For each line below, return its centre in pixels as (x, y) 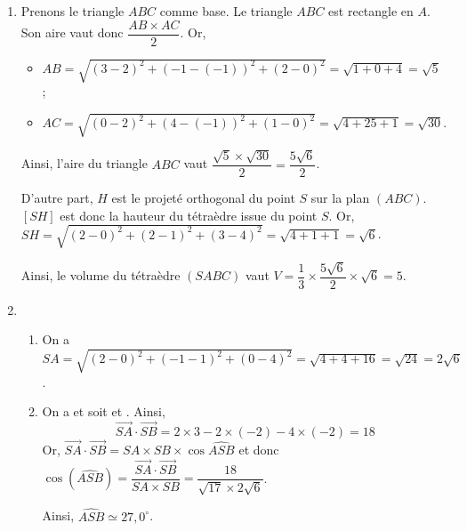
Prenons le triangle (72, 11)
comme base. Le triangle (226, 11)
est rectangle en (371, 11)
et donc (259, 450)
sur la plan (340, 198)
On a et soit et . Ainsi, (104, 411)
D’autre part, (57, 198)
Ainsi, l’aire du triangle (84, 163)
